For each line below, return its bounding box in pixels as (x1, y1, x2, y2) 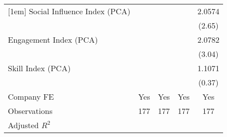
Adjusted (8, 119, 39, 131)
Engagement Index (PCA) (8, 34, 98, 45)
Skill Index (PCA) (8, 62, 71, 74)
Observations (8, 105, 53, 116)
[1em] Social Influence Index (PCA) (8, 5, 130, 17)
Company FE (8, 91, 54, 102)
